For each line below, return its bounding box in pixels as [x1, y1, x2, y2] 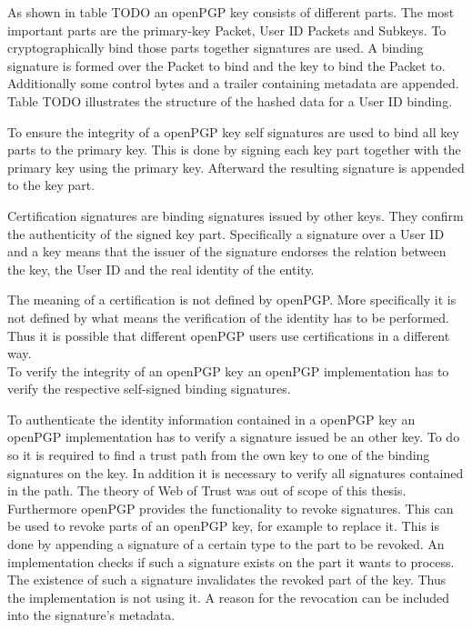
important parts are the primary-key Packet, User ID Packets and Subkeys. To [7, 20, 447, 39]
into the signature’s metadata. [7, 605, 176, 625]
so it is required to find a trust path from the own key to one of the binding [7, 445, 430, 465]
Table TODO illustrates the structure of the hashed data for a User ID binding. [7, 91, 453, 110]
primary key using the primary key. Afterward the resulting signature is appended [7, 157, 465, 176]
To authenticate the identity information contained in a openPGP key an [7, 409, 416, 428]
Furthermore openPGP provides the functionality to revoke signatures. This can [7, 498, 454, 517]
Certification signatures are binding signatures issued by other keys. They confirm [7, 205, 464, 225]
